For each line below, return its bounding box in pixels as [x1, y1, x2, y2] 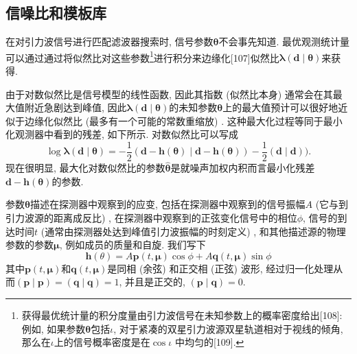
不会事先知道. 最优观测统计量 [218, 34, 350, 49]
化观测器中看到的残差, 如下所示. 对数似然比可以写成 [5, 127, 239, 141]
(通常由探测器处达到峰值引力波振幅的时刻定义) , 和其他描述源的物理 [41, 224, 346, 238]
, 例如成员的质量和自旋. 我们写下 [59, 237, 206, 252]
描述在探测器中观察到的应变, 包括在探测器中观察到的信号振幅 [30, 197, 306, 211]
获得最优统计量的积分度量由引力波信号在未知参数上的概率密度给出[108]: [21, 308, 343, 322]
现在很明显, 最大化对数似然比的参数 [5, 161, 165, 175]
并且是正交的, [125, 274, 185, 289]
